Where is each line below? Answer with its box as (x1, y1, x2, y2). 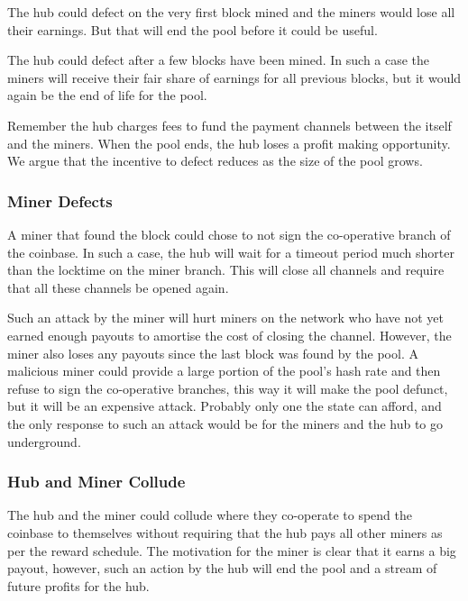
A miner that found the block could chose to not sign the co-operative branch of (7, 224, 451, 243)
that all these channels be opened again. (7, 278, 229, 296)
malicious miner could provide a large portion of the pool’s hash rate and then (7, 361, 441, 380)
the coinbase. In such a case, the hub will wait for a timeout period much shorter (7, 242, 454, 261)
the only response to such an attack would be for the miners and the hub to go (7, 414, 444, 433)
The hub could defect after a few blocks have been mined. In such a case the (7, 50, 430, 69)
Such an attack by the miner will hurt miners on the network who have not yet (7, 308, 444, 327)
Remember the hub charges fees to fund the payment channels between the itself (7, 115, 452, 134)
